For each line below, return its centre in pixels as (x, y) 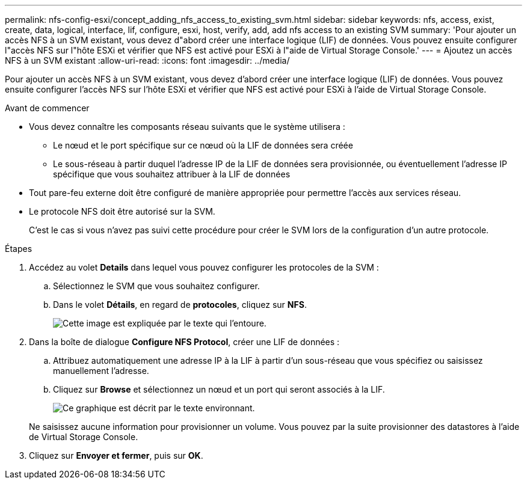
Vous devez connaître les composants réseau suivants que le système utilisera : (187, 127)
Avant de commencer (47, 108)
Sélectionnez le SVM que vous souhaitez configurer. (156, 286)
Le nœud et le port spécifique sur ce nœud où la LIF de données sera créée (203, 145)
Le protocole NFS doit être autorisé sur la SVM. (122, 211)
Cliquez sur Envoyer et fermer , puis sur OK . (116, 455)
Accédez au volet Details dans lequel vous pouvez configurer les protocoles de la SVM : (204, 267)
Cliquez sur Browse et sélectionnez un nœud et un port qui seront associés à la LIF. (219, 389)
